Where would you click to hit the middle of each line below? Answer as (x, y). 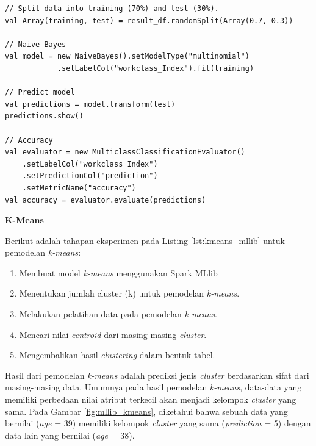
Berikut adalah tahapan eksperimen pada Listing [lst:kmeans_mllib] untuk (145, 240)
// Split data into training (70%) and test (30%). (112, 9)
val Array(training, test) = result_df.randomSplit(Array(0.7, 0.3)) (149, 20)
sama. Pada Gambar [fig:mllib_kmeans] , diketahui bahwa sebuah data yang (146, 411)
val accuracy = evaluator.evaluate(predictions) (106, 200)
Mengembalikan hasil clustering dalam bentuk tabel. (117, 355)
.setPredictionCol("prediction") (90, 176)
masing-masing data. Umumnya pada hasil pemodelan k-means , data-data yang (153, 387)
